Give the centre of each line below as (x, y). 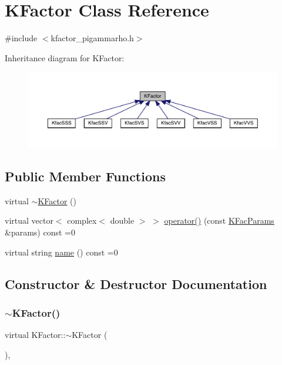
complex (82, 220)
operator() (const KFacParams (219, 220)
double (122, 220)
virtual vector (29, 220)
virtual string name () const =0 (61, 252)
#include (21, 38)
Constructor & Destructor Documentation (136, 283)
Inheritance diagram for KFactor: (65, 57)
